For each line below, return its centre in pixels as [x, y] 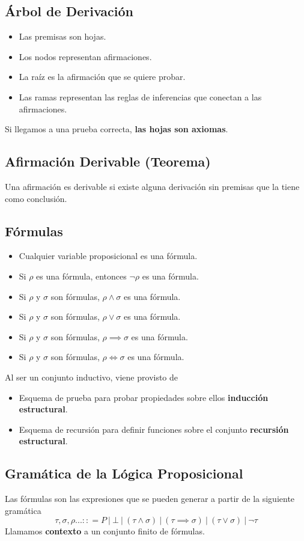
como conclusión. [36, 198]
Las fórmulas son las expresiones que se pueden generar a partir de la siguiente [150, 499]
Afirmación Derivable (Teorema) [108, 161]
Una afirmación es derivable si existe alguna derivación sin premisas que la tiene [152, 186]
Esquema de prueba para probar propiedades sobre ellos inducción [144, 397]
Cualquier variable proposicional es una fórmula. [108, 256]
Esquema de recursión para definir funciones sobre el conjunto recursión [154, 429]
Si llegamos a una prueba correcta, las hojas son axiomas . [117, 129]
